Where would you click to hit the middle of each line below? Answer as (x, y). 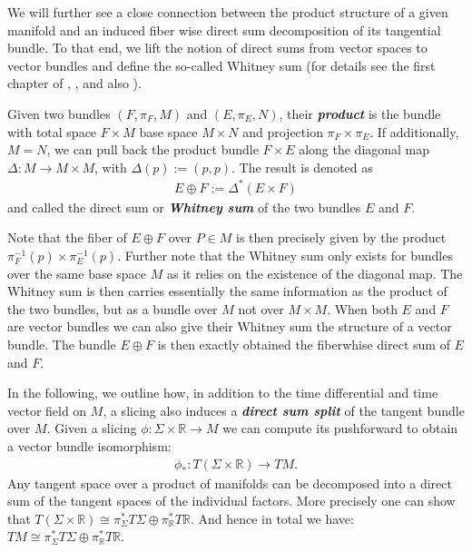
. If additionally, (414, 131)
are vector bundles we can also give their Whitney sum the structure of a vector (230, 326)
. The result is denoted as (302, 167)
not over (261, 308)
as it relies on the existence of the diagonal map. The (315, 273)
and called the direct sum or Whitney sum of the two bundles (184, 207)
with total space (52, 131)
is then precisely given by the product (341, 237)
